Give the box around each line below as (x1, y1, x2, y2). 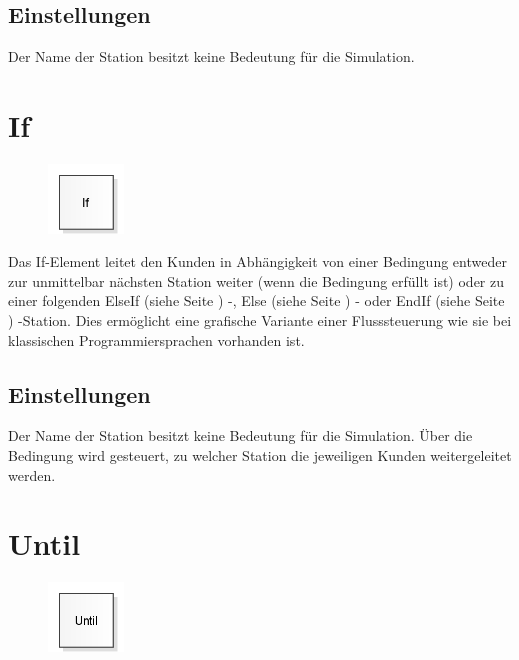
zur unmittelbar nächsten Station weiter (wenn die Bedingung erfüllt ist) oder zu (8, 270, 505, 291)
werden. (8, 464, 56, 485)
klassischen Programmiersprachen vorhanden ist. (8, 329, 305, 350)
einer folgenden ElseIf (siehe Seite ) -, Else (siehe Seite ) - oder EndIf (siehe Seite (8, 290, 505, 311)
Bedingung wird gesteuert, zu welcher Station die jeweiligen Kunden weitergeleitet (8, 444, 512, 465)
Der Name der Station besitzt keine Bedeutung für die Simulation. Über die (8, 425, 473, 446)
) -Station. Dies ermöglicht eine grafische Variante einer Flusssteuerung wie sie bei (8, 309, 512, 330)
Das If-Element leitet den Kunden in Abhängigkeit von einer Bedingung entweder (8, 251, 507, 272)
